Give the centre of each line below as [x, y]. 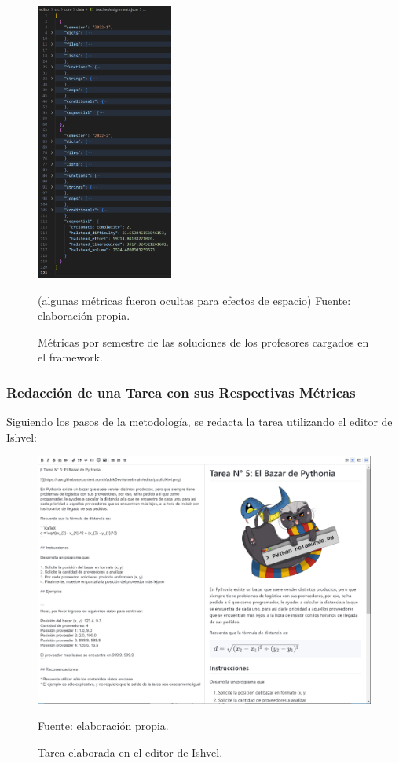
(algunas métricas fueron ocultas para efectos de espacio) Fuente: [194, 300]
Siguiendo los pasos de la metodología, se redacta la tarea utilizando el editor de [199, 422]
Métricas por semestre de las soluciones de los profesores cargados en [203, 341]
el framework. [70, 357]
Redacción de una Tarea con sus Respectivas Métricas [181, 392]
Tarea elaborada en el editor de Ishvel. [130, 752]
